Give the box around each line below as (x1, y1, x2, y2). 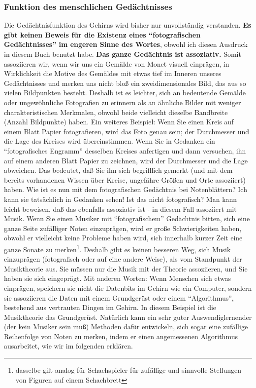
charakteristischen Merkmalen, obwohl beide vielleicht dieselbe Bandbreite (4, 107, 228, 117)
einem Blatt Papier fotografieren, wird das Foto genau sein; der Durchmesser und (4, 126, 249, 136)
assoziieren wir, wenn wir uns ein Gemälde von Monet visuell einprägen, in (4, 58, 229, 69)
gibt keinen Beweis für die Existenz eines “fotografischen (4, 29, 201, 39)
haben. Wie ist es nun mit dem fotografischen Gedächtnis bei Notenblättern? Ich (4, 184, 247, 194)
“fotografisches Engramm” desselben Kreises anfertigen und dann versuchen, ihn (4, 145, 246, 155)
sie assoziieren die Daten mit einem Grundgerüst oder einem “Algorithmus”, (4, 292, 234, 303)
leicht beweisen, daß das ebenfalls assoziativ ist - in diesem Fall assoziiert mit (4, 203, 237, 214)
